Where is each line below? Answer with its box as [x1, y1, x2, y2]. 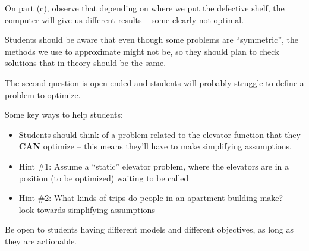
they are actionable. [5, 234, 77, 247]
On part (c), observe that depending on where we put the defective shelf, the [5, 2, 285, 14]
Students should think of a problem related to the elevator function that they [18, 128, 301, 140]
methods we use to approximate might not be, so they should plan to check [5, 45, 279, 57]
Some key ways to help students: [5, 108, 123, 121]
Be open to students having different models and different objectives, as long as [5, 223, 294, 236]
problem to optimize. [5, 88, 81, 101]
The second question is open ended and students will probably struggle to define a [5, 76, 304, 89]
